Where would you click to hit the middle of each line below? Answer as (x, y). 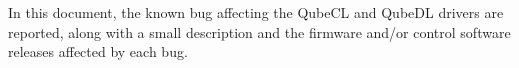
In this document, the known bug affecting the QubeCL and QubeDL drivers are (256, 12)
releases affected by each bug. (98, 51)
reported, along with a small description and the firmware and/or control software (259, 31)
